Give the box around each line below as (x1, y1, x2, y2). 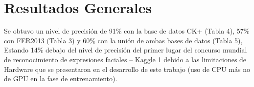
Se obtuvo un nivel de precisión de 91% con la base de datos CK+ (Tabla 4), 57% (4, 26, 250, 36)
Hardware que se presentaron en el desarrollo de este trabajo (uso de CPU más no (4, 64, 250, 74)
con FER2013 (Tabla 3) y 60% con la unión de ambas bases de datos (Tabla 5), (4, 35, 243, 45)
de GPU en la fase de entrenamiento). (4, 73, 117, 84)
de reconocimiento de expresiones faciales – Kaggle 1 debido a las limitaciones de (4, 54, 247, 64)
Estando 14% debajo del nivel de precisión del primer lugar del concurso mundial (4, 45, 247, 55)
